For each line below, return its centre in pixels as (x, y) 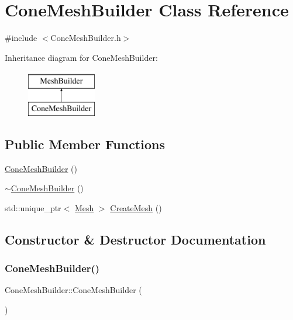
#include (21, 38)
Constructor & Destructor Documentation (135, 239)
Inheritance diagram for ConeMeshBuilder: (81, 57)
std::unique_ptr (33, 207)
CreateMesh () (136, 207)
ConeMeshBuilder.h (86, 38)
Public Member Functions (85, 144)
